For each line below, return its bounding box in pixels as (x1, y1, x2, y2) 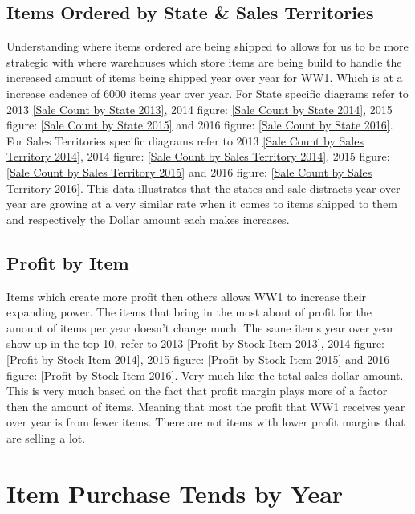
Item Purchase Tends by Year (6, 476, 344, 509)
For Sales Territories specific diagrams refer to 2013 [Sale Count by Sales (6, 132, 364, 149)
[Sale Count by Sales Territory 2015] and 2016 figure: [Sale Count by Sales (6, 163, 372, 180)
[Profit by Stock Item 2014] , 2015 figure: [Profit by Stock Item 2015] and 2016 (6, 350, 390, 367)
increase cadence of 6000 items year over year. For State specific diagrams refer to (6, 84, 409, 101)
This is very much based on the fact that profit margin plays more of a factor (6, 382, 388, 399)
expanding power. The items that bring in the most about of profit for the (6, 304, 372, 320)
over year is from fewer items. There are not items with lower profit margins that (6, 414, 405, 430)
